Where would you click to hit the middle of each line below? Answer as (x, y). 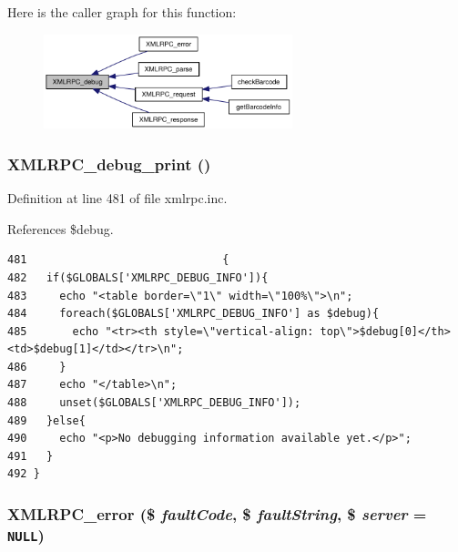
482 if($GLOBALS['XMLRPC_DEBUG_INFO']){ (138, 277)
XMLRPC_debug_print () (109, 164)
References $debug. (61, 228)
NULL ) (26, 534)
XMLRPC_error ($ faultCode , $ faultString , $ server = (217, 513)
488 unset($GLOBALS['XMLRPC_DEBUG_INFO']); (154, 403)
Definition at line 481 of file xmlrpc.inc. (117, 198)
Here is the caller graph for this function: (122, 12)
